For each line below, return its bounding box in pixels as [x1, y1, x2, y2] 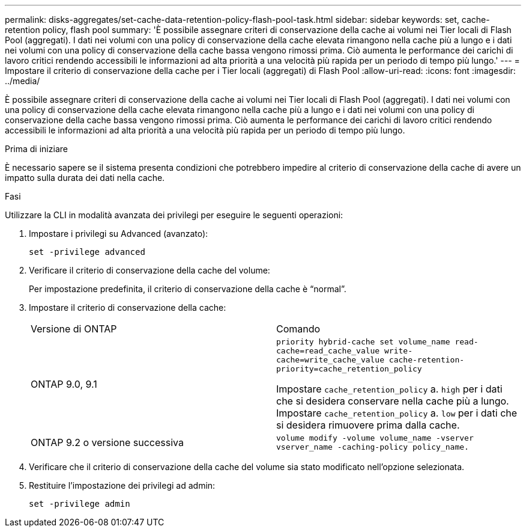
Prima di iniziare [5, 144, 68, 154]
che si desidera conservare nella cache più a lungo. [276, 395, 509, 407]
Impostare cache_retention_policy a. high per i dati [276, 383, 503, 395]
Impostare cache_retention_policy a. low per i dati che [276, 407, 518, 419]
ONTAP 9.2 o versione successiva [31, 436, 184, 448]
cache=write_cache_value [276, 355, 385, 364]
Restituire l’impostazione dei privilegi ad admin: [29, 480, 216, 491]
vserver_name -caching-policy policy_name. [276, 442, 469, 451]
